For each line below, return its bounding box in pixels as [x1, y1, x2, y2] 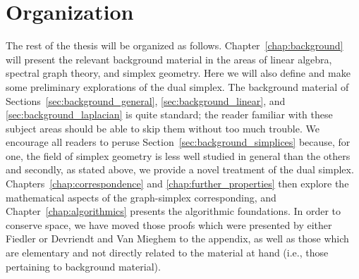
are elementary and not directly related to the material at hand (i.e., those [6, 245, 329, 260]
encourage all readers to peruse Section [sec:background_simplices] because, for [6, 135, 351, 149]
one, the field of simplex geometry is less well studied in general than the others [6, 148, 351, 163]
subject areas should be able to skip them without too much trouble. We [6, 120, 320, 135]
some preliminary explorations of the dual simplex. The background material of [6, 79, 349, 94]
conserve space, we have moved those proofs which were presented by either [6, 217, 332, 232]
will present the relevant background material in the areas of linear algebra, [6, 51, 332, 66]
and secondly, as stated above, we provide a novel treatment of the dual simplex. [6, 162, 354, 177]
